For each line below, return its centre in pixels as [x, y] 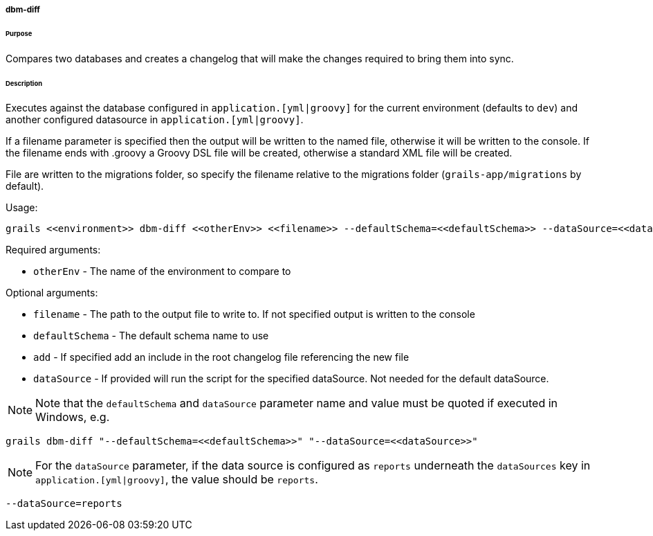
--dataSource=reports [64, 504]
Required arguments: [53, 250]
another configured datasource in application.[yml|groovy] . [155, 120]
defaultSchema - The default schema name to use [151, 336]
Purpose [19, 33]
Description [24, 83]
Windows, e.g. [73, 417]
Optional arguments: [52, 293]
